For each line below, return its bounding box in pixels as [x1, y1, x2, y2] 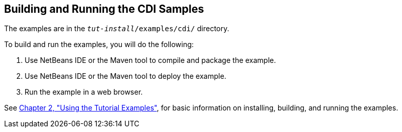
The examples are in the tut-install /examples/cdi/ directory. [4, 24, 229, 33]
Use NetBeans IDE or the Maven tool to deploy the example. [25, 72, 226, 81]
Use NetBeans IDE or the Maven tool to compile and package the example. [25, 56, 276, 65]
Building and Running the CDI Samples [4, 3, 204, 15]
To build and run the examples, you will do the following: [4, 40, 194, 49]
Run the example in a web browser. [25, 87, 143, 97]
